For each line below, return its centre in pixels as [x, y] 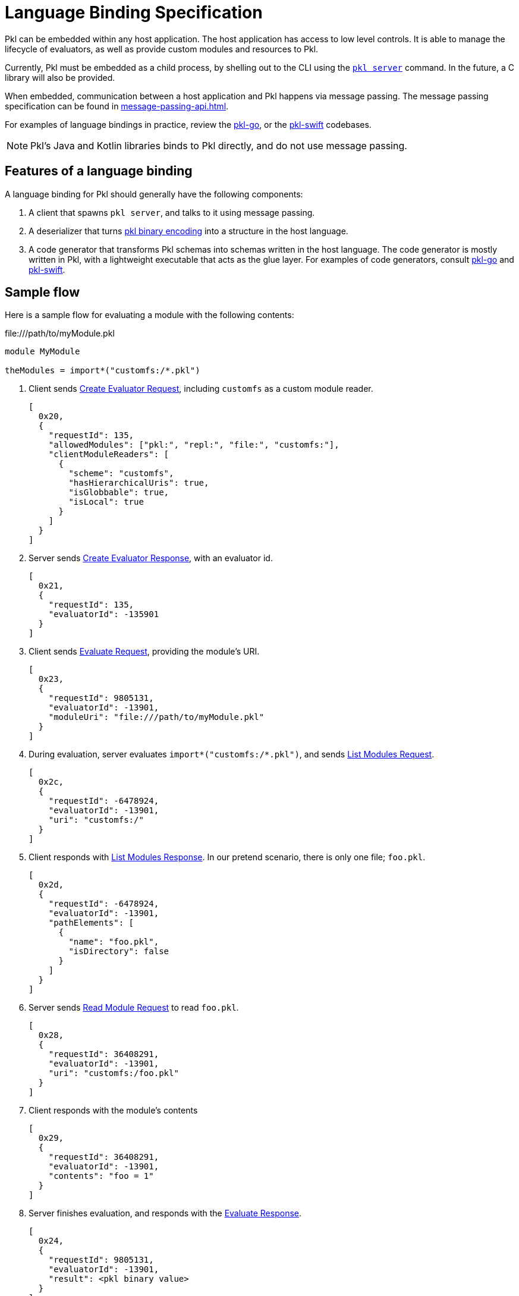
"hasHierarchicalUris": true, [139, 483]
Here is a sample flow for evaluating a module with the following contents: [150, 315]
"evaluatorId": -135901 [104, 614]
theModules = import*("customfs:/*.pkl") [103, 371]
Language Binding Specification [134, 12]
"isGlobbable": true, [119, 493]
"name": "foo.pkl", [114, 942]
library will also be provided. [60, 77]
